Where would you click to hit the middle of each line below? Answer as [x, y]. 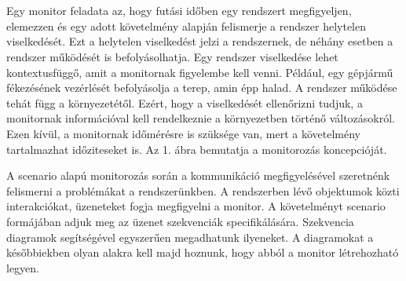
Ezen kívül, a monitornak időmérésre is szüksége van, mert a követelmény [183, 133]
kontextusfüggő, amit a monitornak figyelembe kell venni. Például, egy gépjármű [200, 72]
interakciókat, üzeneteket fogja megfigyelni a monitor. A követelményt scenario [196, 206]
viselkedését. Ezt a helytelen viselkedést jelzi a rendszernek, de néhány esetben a [200, 41]
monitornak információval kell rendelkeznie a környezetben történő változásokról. [201, 118]
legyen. [23, 267]
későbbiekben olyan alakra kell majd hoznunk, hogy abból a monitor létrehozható [203, 252]
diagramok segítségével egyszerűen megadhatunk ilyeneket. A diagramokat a [190, 237]
